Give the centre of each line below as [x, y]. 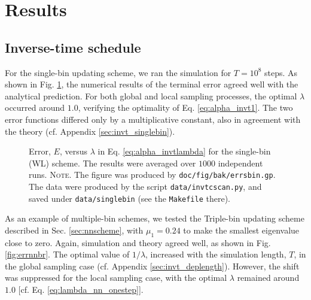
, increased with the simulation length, [216, 254]
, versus [73, 151]
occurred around [35, 107]
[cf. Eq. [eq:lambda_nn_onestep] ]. [81, 290]
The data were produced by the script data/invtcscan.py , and [145, 186]
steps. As [281, 72]
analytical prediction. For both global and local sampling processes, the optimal [151, 96]
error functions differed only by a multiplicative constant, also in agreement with [153, 119]
